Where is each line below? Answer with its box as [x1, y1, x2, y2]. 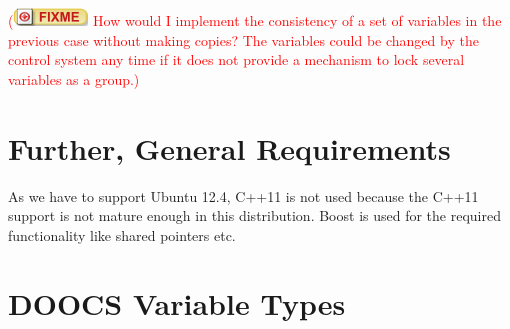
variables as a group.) [8, 68, 140, 89]
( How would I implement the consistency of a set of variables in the [8, 10, 502, 30]
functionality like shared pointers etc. [8, 224, 236, 245]
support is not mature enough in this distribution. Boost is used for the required [8, 205, 501, 226]
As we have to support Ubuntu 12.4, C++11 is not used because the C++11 [8, 185, 479, 206]
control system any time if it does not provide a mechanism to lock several [8, 49, 465, 70]
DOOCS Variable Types [8, 283, 346, 324]
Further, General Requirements [8, 127, 451, 168]
